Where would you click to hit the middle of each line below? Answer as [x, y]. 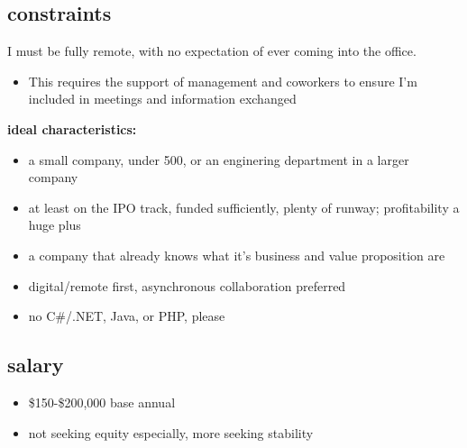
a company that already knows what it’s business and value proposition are [237, 255]
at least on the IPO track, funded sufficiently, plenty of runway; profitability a [244, 207]
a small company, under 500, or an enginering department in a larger [219, 159]
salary [36, 365]
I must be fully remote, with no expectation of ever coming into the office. [212, 51]
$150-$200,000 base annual [102, 402]
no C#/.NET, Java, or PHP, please [127, 316]
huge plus [55, 225]
